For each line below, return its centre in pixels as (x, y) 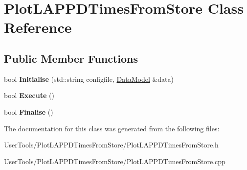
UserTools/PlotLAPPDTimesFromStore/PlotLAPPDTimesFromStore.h (111, 145)
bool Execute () (29, 95)
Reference (38, 27)
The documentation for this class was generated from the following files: (112, 128)
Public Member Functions (71, 58)
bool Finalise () (29, 111)
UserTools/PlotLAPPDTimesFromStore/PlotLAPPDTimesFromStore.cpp (115, 161)
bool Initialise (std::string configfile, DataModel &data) (89, 79)
